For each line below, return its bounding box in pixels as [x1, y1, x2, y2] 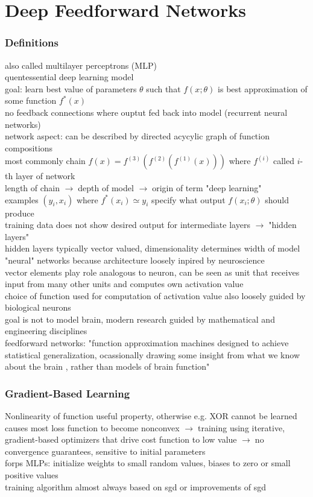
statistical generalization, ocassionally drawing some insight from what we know [5, 348, 300, 361]
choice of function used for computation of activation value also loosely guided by [5, 289, 306, 302]
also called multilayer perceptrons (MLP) [5, 59, 157, 71]
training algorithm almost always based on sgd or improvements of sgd [5, 480, 267, 493]
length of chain [5, 181, 60, 194]
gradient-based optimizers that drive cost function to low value [5, 433, 237, 446]
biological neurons [5, 301, 71, 314]
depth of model [78, 181, 134, 194]
